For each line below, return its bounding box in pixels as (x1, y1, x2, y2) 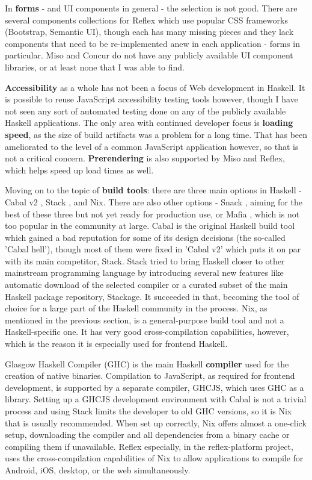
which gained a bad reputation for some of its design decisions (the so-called (5, 231, 286, 243)
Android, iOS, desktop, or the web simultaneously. (5, 463, 191, 476)
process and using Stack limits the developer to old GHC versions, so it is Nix (5, 405, 292, 417)
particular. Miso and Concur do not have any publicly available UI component (5, 49, 293, 61)
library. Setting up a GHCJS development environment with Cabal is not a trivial (5, 393, 307, 405)
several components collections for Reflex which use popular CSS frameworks (5, 13, 288, 26)
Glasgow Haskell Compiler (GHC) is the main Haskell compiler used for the (5, 357, 289, 370)
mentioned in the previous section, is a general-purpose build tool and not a (5, 313, 284, 326)
